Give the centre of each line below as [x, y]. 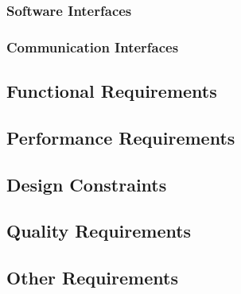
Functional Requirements [112, 91]
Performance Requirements [121, 137]
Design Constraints [87, 184]
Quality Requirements [99, 231]
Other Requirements [92, 278]
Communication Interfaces [93, 46]
